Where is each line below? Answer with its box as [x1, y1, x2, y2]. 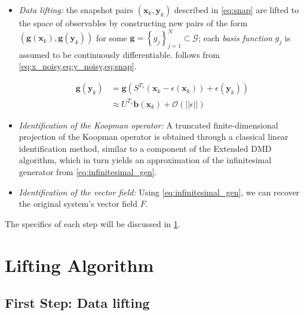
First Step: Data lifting [5, 293, 150, 312]
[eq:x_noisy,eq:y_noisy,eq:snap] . [19, 60, 137, 72]
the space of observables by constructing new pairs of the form [19, 17, 248, 29]
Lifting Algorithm [5, 252, 154, 277]
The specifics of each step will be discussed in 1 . [5, 217, 180, 230]
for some [96, 31, 127, 44]
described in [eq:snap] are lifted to [174, 4, 299, 16]
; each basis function [198, 31, 272, 44]
